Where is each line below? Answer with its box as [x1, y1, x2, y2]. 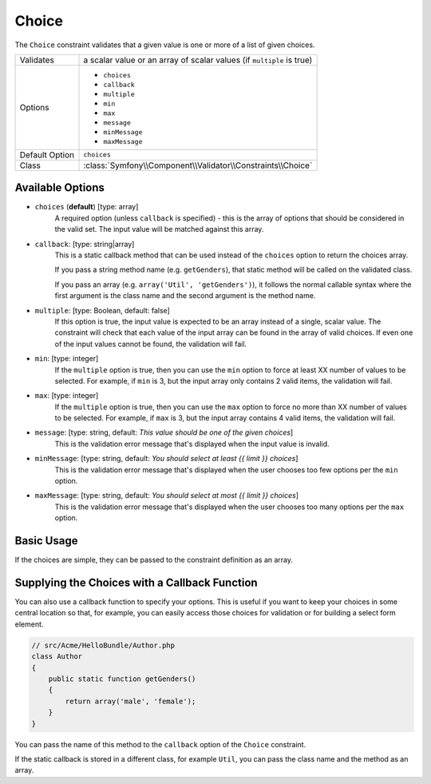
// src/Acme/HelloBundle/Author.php [31, 640, 176, 650]
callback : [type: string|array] [34, 239, 135, 249]
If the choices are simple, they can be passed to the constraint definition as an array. [14, 555, 294, 565]
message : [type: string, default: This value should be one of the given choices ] [34, 428, 294, 437]
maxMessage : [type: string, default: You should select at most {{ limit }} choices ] [34, 491, 299, 500]
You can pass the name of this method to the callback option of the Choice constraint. [14, 739, 306, 749]
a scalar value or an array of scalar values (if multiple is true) [83, 54, 313, 66]
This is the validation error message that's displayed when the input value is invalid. [54, 439, 330, 448]
